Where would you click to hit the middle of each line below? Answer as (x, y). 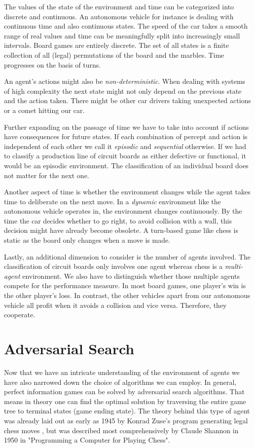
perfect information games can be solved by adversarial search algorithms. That (124, 392)
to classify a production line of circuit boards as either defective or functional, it (125, 156)
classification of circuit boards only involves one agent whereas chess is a (113, 266)
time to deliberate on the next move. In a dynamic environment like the (112, 201)
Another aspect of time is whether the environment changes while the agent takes (127, 192)
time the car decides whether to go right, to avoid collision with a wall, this (118, 220)
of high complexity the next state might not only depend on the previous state (123, 91)
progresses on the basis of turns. (53, 64)
